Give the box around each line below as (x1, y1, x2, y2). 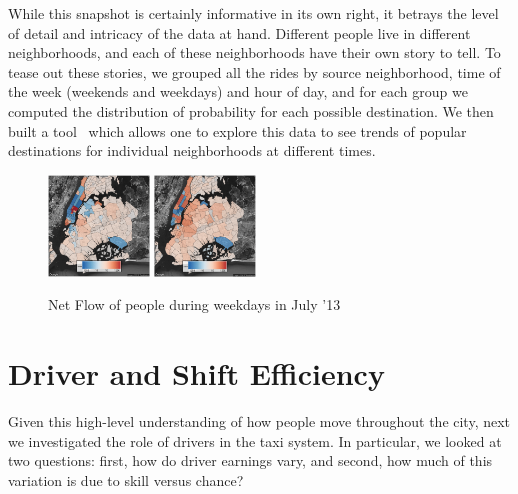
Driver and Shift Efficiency (8, 353, 385, 393)
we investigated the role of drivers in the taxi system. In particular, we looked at (8, 430, 502, 451)
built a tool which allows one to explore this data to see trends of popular (8, 120, 467, 141)
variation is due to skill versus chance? (8, 469, 244, 490)
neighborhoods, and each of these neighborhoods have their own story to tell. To (8, 42, 501, 63)
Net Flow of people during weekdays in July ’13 (48, 294, 341, 315)
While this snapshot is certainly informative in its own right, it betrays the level (8, 3, 499, 23)
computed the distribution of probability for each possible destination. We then (8, 100, 494, 121)
